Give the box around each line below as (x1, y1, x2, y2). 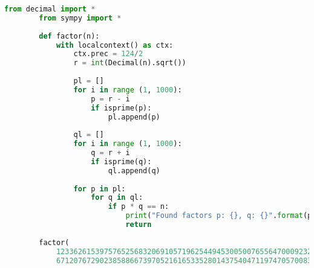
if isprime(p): (91, 103, 152, 112)
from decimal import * (4, 5, 96, 13)
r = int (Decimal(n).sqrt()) (73, 59, 186, 68)
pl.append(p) (108, 112, 160, 121)
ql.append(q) (108, 166, 160, 175)
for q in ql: (91, 193, 143, 202)
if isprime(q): (91, 157, 152, 166)
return (125, 220, 152, 229)
